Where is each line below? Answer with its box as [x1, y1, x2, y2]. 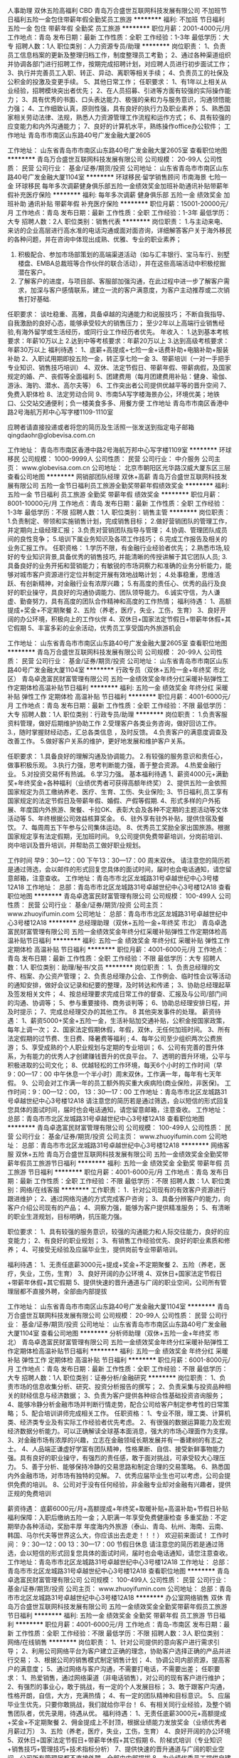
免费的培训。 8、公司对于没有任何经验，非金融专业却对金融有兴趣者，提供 [13, 1480, 231, 1489]
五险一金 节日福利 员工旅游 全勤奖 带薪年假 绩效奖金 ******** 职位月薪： [7, 490, 223, 499]
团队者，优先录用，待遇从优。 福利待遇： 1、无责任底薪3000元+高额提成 [13, 1709, 226, 1717]
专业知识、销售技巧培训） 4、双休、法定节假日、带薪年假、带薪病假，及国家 [7, 363, 231, 372]
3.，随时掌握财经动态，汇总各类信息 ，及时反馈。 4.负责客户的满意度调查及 [7, 728, 228, 736]
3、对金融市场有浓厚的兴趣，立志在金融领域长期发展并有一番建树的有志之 [7, 1436, 223, 1444]
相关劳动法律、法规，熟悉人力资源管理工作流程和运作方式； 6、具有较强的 [13, 113, 231, 121]
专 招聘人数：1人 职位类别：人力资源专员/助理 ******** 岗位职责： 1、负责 [7, 42, 226, 50]
